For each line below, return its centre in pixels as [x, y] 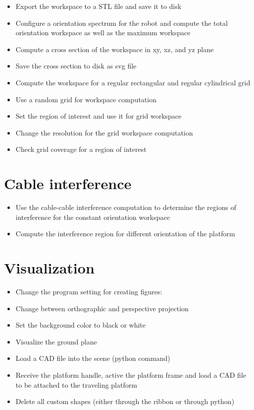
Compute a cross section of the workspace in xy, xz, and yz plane [115, 49]
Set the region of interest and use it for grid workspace [99, 116]
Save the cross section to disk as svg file [76, 66]
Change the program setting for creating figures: [89, 291]
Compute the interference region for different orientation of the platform [125, 234]
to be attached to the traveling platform [76, 384]
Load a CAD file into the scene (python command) [93, 358]
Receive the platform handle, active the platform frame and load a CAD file [131, 375]
